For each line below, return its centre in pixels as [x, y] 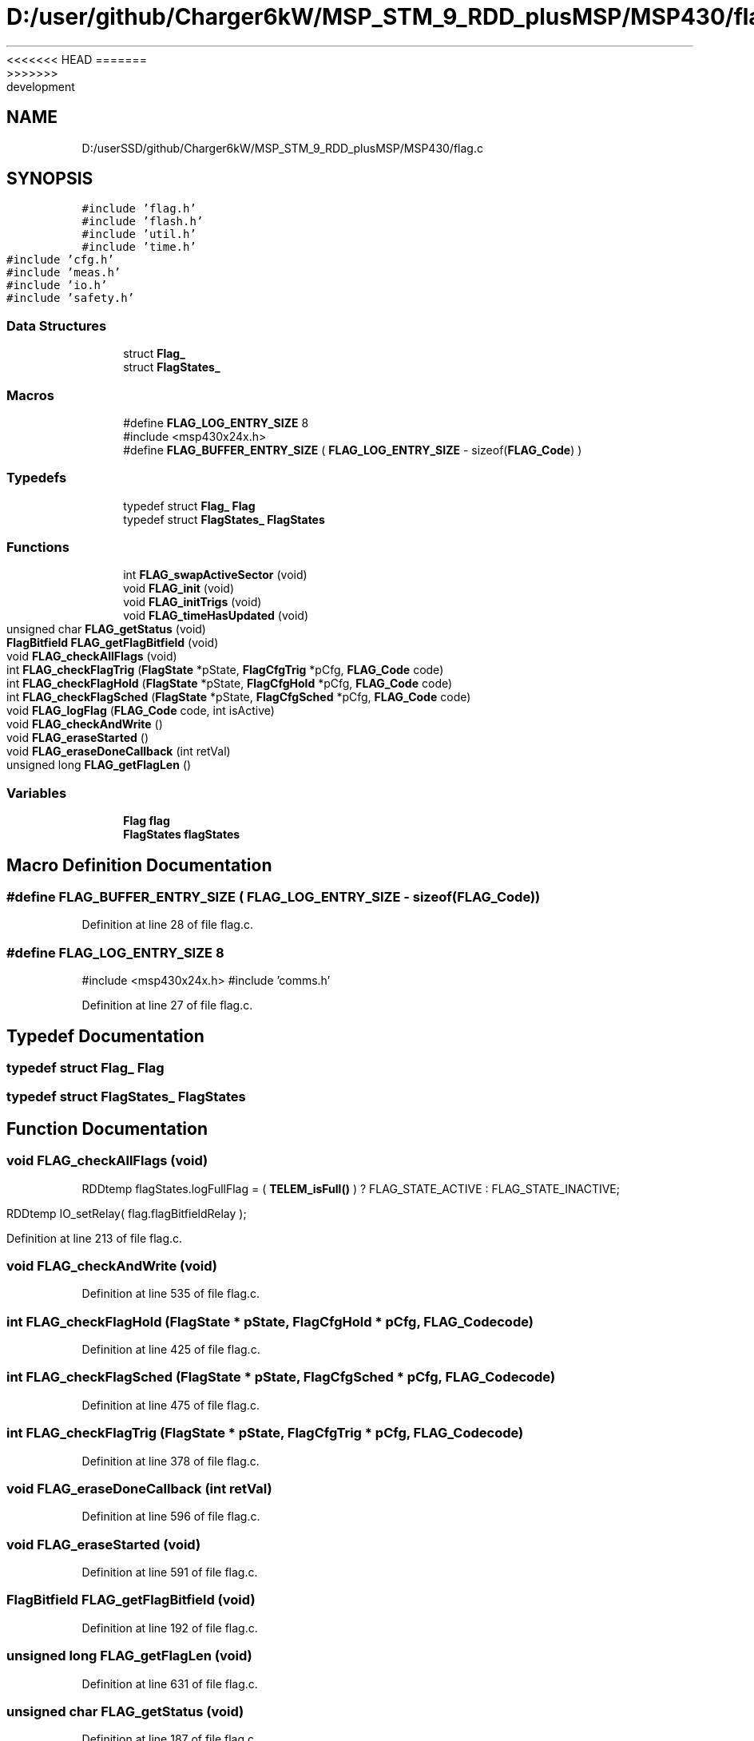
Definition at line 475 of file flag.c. [171, 1405]
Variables [37, 793]
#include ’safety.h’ [71, 298]
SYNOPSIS [50, 179]
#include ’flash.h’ [143, 222]
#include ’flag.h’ [139, 209]
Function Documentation [107, 1128]
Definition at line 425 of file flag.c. [171, 1350]
